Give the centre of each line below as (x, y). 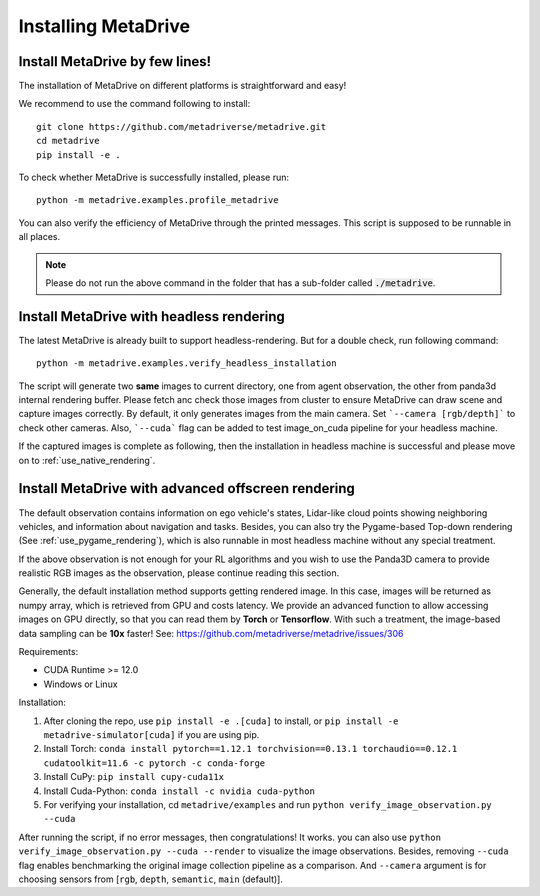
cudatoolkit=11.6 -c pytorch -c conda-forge (154, 763)
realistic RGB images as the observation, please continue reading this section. (179, 573)
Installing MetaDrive (104, 26)
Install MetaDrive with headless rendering (151, 316)
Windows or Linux (81, 684)
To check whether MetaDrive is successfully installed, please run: (154, 177)
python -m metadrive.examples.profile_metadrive (157, 200)
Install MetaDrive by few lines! (115, 61)
